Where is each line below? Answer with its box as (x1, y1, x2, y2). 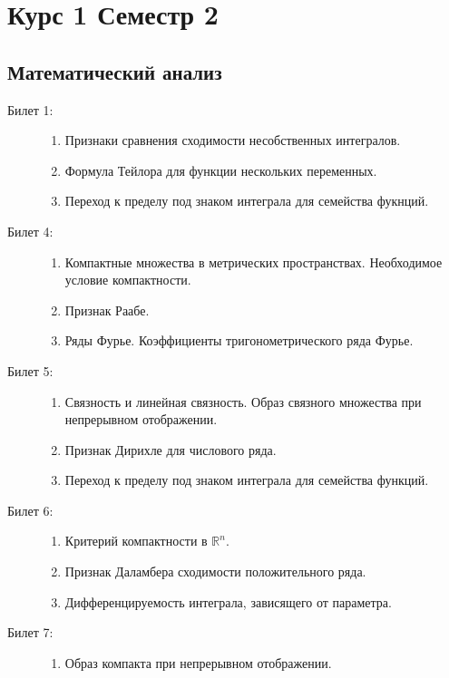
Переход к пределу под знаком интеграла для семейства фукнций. (64, 191, 429, 210)
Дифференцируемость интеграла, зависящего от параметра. (64, 592, 392, 611)
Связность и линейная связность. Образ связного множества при (64, 392, 422, 411)
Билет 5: (7, 361, 54, 380)
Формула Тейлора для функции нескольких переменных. (64, 160, 377, 179)
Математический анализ (7, 57, 222, 85)
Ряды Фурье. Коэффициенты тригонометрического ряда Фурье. (64, 331, 414, 350)
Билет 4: (7, 221, 54, 240)
